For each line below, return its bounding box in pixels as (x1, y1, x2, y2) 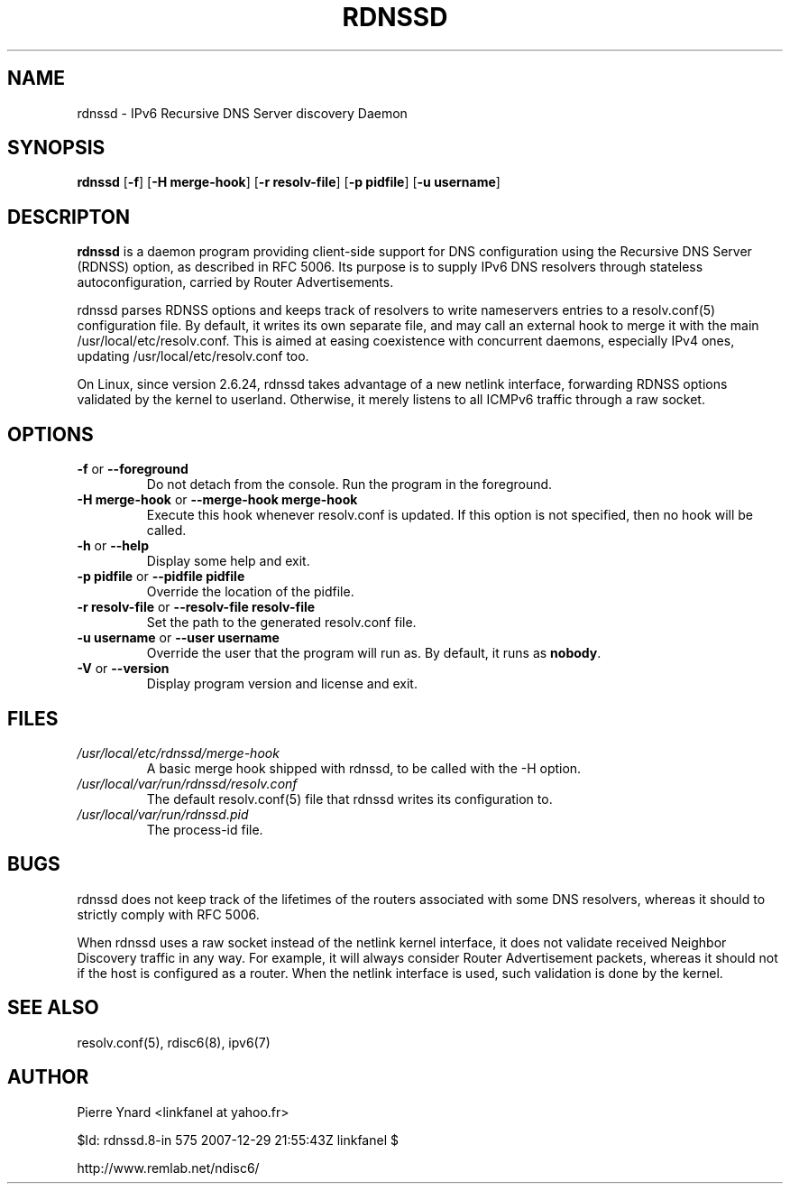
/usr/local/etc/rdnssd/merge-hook (77, 744, 280, 761)
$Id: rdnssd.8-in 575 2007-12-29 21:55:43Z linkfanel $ (77, 1131, 399, 1148)
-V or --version (77, 660, 170, 677)
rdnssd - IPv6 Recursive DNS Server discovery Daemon (77, 105, 408, 121)
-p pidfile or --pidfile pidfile (77, 568, 245, 585)
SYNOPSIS (7, 136, 106, 160)
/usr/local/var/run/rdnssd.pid (77, 806, 249, 822)
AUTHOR (7, 1066, 89, 1089)
